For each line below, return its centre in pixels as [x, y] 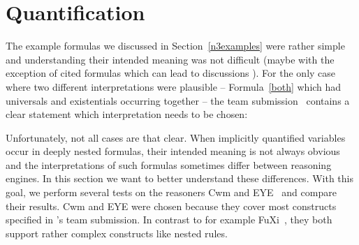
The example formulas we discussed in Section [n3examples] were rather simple [175, 46]
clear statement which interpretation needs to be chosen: [127, 114]
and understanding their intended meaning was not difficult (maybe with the [170, 59]
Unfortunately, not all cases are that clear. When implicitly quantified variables [176, 137]
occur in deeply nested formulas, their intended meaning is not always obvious [173, 151]
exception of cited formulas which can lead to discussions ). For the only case [171, 73]
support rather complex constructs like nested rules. [117, 233]
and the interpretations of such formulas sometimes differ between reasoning [169, 164]
